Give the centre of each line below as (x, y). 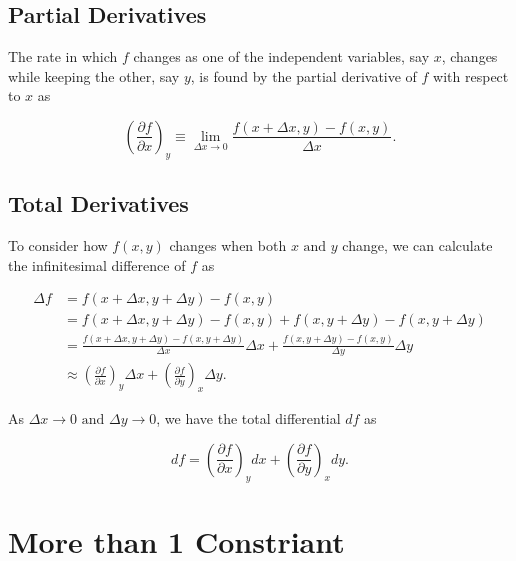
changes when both (228, 244)
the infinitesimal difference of (97, 264)
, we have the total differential (248, 418)
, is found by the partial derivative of (303, 75)
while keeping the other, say (94, 75)
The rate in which (63, 56)
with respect (471, 75)
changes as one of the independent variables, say (281, 56)
